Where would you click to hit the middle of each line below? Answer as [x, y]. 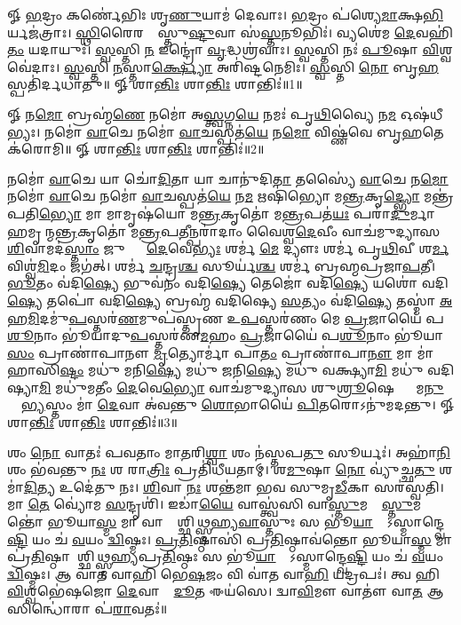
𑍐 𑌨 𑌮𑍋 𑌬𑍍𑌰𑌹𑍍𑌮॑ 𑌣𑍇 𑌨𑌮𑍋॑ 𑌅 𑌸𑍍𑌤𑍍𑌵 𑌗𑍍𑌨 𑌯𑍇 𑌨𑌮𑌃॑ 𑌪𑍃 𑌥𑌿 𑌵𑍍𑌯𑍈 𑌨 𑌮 [202, 113]
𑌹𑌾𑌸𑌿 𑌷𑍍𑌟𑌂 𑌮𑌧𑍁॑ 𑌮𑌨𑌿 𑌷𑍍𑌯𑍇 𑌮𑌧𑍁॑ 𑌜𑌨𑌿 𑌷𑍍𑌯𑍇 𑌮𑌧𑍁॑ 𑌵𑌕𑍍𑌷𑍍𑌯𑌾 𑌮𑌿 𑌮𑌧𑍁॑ [215, 370]
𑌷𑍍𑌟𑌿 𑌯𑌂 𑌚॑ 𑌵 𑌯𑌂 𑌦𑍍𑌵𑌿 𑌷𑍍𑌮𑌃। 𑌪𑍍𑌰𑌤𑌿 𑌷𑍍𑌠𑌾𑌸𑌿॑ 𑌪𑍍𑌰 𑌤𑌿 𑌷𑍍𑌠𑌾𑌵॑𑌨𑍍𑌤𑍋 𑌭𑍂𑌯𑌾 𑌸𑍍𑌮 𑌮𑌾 [230, 538]
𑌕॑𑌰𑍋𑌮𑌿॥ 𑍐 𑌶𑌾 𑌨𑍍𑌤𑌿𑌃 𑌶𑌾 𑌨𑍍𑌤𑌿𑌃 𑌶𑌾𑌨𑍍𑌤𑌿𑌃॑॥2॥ [136, 149]
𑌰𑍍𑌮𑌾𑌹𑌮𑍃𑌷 [422, 213]
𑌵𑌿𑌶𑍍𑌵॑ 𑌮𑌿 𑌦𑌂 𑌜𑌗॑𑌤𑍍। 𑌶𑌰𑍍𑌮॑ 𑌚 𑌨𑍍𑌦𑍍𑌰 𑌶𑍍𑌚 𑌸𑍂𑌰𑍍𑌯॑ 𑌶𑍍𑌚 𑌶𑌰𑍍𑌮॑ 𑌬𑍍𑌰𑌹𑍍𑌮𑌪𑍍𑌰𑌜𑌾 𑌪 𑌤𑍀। [222, 265]
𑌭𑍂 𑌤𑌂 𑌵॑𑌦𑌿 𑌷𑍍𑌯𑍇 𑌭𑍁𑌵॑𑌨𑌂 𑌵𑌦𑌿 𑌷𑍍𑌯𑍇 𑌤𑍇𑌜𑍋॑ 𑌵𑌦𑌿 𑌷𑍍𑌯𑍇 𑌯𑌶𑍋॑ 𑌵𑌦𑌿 [228, 283]
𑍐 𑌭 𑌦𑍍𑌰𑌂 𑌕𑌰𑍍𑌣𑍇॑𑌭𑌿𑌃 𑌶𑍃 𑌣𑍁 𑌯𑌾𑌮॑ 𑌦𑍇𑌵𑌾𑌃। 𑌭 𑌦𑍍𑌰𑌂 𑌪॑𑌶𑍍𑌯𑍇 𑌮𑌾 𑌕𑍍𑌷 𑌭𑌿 [225, 14]
